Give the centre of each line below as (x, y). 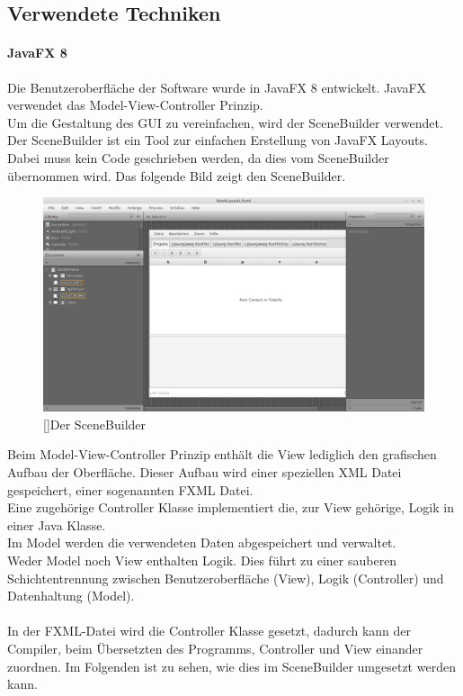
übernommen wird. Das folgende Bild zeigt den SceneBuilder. (177, 175)
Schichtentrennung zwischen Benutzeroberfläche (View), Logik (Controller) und (226, 578)
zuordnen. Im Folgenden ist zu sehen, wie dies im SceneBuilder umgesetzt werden (231, 666)
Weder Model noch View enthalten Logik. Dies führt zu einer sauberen (202, 560)
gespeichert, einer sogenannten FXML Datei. (130, 489)
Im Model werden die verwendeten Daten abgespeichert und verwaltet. (202, 542)
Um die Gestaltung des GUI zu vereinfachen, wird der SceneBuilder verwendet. (225, 122)
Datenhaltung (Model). (71, 596)
